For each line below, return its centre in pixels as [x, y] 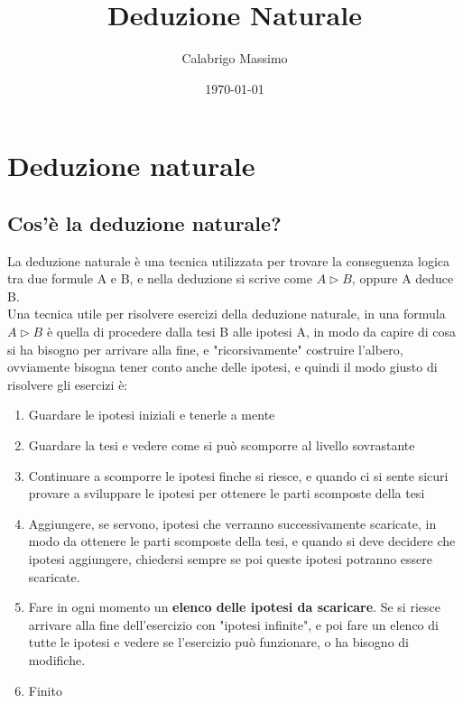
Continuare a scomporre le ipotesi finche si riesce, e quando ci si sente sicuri [238, 475]
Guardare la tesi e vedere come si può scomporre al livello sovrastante [222, 445]
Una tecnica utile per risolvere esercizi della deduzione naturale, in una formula [227, 314]
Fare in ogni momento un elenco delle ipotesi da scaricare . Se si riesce [234, 607]
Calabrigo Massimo [235, 58]
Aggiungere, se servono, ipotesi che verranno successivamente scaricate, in [232, 523]
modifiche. [57, 659]
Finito [45, 690]
